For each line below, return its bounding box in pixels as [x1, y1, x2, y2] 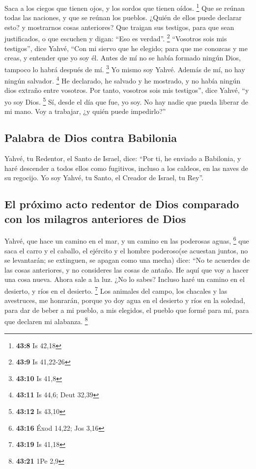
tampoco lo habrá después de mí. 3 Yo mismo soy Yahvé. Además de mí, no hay [4, 62, 245, 74]
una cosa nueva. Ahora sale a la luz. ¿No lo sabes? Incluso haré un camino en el [4, 274, 245, 284]
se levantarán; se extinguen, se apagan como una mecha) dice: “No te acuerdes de [4, 255, 250, 265]
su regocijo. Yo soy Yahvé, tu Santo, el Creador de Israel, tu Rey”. [4, 172, 204, 183]
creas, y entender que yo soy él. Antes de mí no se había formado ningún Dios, [4, 53, 241, 63]
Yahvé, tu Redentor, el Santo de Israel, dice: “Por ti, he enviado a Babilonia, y [4, 153, 241, 164]
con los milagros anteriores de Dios [4, 211, 186, 226]
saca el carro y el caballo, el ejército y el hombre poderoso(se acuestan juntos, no [4, 245, 248, 255]
